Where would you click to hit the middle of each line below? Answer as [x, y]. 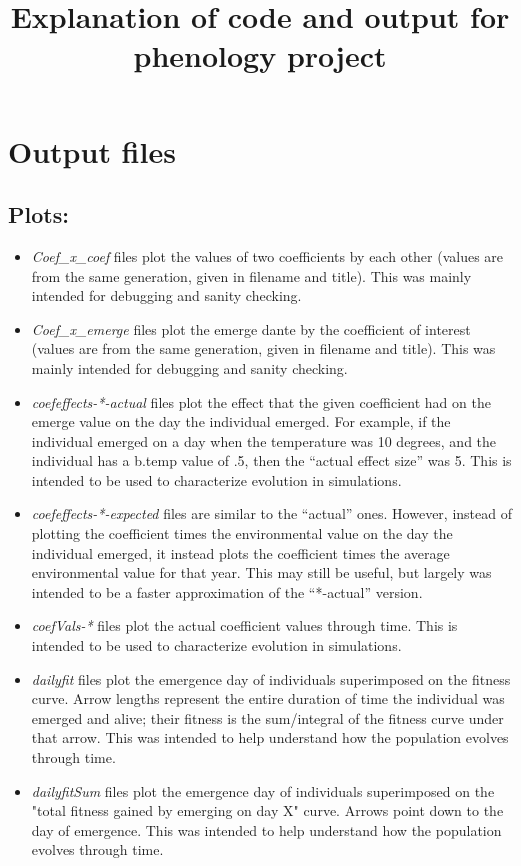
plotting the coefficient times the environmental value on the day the [242, 533]
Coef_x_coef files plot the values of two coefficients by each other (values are [267, 255]
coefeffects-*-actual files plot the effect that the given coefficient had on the [261, 401]
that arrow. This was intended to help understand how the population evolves [270, 737]
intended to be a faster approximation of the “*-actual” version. [227, 591]
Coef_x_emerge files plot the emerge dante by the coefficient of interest [251, 328]
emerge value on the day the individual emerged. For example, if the [241, 421]
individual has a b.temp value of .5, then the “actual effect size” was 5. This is [271, 460]
